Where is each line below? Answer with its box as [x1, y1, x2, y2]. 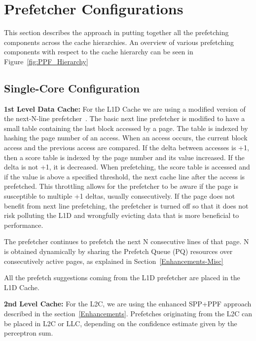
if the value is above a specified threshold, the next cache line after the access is [4, 171, 245, 181]
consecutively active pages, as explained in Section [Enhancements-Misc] [4, 256, 223, 266]
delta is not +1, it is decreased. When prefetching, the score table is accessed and [4, 162, 250, 172]
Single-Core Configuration [4, 80, 140, 95]
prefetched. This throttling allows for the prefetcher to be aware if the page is [4, 181, 238, 191]
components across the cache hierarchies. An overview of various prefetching [4, 37, 234, 47]
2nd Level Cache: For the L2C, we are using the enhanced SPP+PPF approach [4, 298, 252, 309]
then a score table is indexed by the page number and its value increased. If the [4, 152, 245, 162]
